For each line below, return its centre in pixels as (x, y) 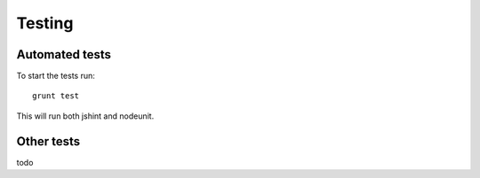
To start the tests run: (56, 76)
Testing (45, 23)
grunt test (56, 96)
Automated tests (64, 54)
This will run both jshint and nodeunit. (85, 116)
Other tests (48, 141)
